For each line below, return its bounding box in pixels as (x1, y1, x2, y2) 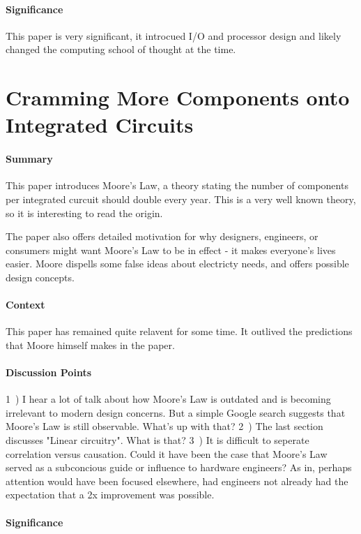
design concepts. (6, 269, 75, 284)
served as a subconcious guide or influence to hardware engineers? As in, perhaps (6, 460, 352, 475)
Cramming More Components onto (6, 83, 350, 112)
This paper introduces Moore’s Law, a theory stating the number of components (6, 178, 348, 193)
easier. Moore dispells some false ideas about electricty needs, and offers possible (6, 256, 349, 271)
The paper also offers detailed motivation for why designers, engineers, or (6, 229, 318, 244)
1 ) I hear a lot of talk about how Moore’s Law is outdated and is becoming (6, 392, 331, 406)
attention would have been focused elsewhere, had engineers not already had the (6, 473, 348, 488)
